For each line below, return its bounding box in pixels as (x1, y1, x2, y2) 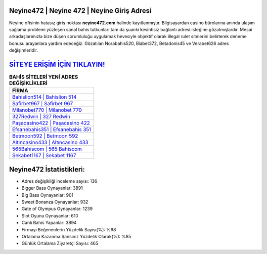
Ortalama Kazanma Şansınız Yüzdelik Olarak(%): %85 (21, 234, 131, 239)
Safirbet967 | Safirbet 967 (12, 100, 73, 107)
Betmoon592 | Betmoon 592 (12, 132, 79, 139)
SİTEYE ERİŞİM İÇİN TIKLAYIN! (9, 60, 105, 69)
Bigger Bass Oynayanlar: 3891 (21, 185, 83, 191)
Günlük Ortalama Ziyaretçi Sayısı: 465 (21, 240, 98, 247)
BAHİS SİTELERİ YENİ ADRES (9, 74, 79, 81)
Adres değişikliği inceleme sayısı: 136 (21, 178, 97, 184)
